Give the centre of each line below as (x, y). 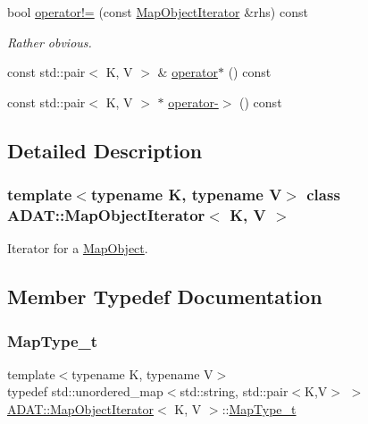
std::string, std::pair (234, 391)
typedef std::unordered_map (85, 391)
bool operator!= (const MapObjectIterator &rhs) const (158, 12)
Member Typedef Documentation (165, 297)
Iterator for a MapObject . (78, 248)
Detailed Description (105, 150)
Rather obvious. (50, 42)
